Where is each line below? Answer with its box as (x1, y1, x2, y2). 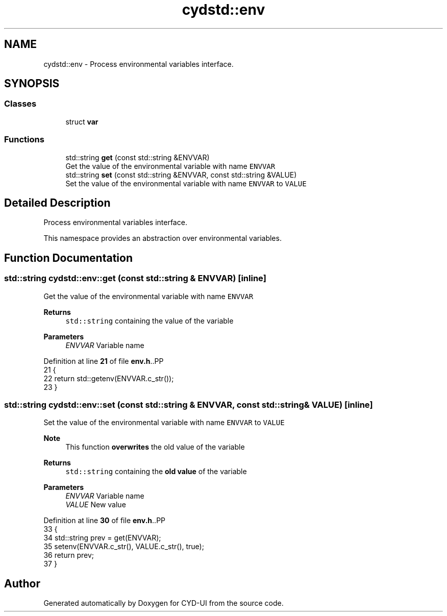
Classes (4, 98, 37, 109)
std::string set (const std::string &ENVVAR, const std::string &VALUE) (65, 170, 297, 179)
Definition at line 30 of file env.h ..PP (43, 516, 166, 525)
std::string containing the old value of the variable (65, 467, 247, 476)
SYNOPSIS (4, 77, 60, 90)
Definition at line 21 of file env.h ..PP (43, 356, 164, 365)
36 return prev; (43, 551, 94, 560)
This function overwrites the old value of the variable (65, 442, 245, 452)
